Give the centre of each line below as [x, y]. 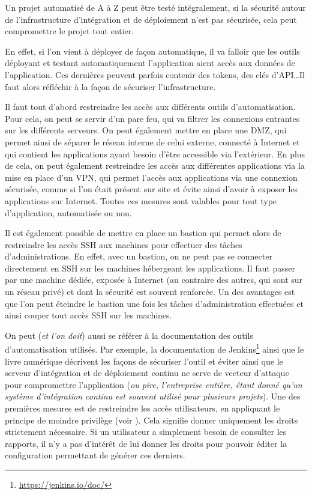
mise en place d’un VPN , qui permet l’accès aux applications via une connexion [151, 177]
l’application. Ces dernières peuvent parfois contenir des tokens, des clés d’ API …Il [155, 74]
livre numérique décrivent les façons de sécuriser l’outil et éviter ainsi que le [144, 361]
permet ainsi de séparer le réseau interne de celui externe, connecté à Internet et [152, 141]
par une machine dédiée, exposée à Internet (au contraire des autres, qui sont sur [154, 280]
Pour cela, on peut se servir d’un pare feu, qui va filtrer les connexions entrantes [152, 118]
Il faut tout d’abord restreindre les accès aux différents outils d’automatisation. [150, 107]
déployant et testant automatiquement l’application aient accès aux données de [150, 63]
